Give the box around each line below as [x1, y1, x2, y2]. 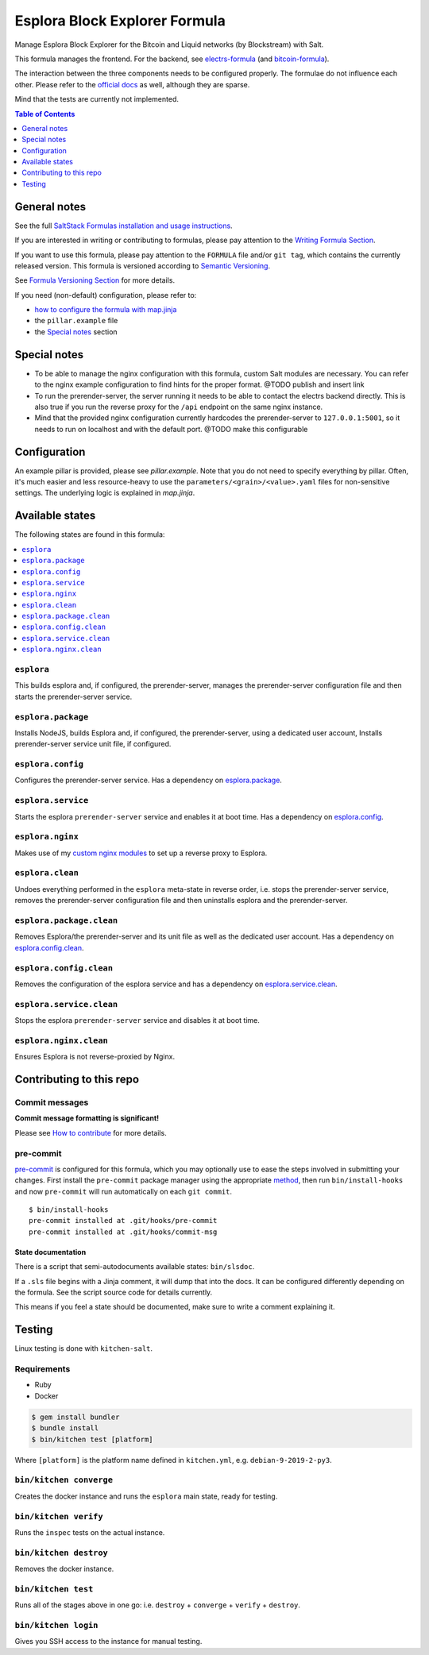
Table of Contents [14, 109, 75, 118]
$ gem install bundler [31, 1412, 120, 1422]
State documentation [14, 1247, 87, 1256]
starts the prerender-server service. [14, 692, 133, 701]
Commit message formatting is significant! [14, 1113, 159, 1123]
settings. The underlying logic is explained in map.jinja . [14, 488, 195, 498]
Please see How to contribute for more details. [14, 1128, 167, 1137]
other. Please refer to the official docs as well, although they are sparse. [14, 79, 250, 89]
